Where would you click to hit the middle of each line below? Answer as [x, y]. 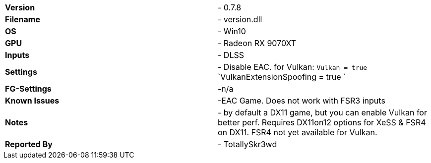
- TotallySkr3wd [247, 144]
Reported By [29, 144]
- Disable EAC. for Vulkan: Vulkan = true [293, 67]
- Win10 [232, 31]
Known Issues [32, 101]
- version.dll [240, 19]
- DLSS [231, 55]
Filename [23, 19]
